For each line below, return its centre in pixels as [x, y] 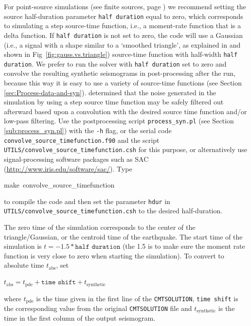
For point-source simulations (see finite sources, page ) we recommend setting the [125, 6]
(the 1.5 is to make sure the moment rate [184, 246]
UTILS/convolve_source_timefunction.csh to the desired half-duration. [113, 211]
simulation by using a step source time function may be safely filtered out [114, 102]
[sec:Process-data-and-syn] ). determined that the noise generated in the [110, 92]
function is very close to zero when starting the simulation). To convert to [114, 255]
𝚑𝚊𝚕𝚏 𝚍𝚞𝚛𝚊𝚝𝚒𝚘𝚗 [98, 247]
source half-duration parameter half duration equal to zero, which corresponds [124, 16]
